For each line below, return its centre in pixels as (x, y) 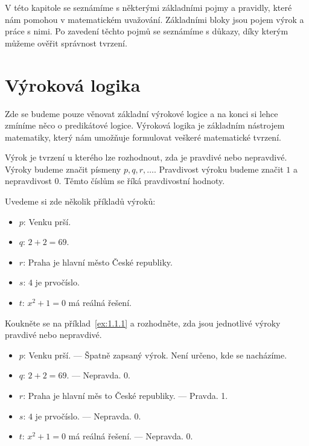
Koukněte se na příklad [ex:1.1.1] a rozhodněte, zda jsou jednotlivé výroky (143, 323)
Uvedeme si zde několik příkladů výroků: (80, 201)
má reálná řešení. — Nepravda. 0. (131, 436)
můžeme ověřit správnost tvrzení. (66, 43)
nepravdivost (28, 181)
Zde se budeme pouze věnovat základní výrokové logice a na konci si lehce (142, 113)
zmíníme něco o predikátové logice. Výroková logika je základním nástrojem (145, 125)
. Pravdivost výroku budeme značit (218, 169)
